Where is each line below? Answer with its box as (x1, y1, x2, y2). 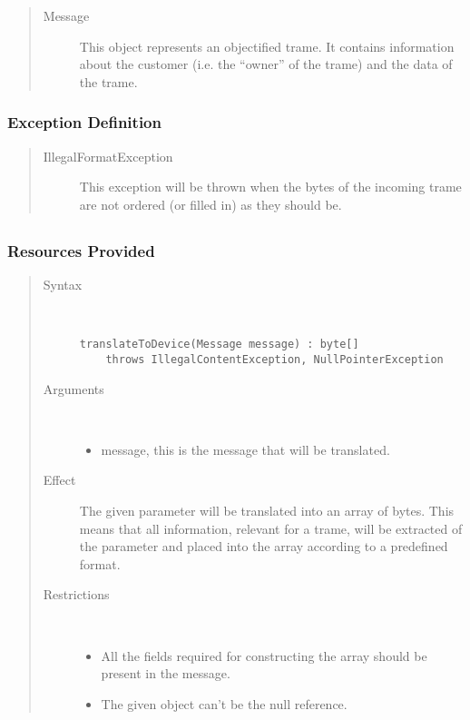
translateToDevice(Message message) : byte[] (79, 338, 359, 351)
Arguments (43, 379, 104, 398)
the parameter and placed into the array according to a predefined (79, 537, 448, 556)
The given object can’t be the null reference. (101, 694, 348, 713)
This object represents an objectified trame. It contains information (79, 36, 455, 55)
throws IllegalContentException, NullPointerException (105, 352, 444, 366)
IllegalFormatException (43, 146, 173, 165)
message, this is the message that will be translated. (101, 439, 390, 459)
